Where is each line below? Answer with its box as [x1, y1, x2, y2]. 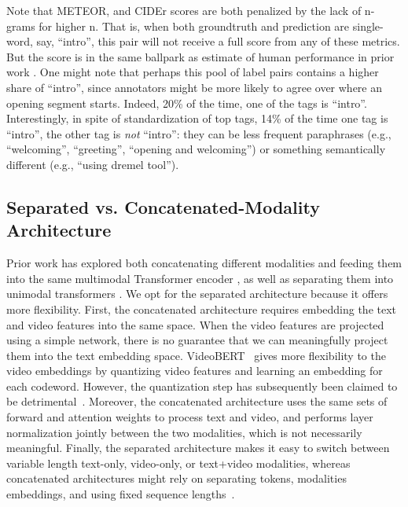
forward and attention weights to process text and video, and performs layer [6, 409, 373, 425]
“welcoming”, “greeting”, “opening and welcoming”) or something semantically [6, 141, 386, 157]
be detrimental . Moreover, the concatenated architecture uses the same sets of [6, 393, 388, 410]
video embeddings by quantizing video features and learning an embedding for [6, 362, 383, 379]
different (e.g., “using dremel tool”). [6, 156, 179, 172]
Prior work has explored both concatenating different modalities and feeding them [6, 255, 402, 271]
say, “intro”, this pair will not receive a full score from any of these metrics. [36, 33, 400, 50]
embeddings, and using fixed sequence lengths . [6, 486, 235, 502]
